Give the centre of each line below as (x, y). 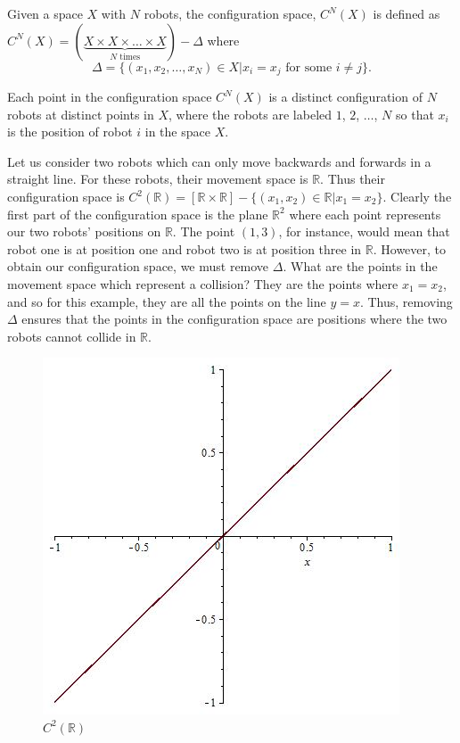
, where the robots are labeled (251, 114)
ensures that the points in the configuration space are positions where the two (234, 319)
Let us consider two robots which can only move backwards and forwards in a (219, 161)
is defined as (407, 13)
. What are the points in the (360, 266)
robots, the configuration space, (230, 13)
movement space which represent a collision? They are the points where (203, 283)
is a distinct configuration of (345, 97)
